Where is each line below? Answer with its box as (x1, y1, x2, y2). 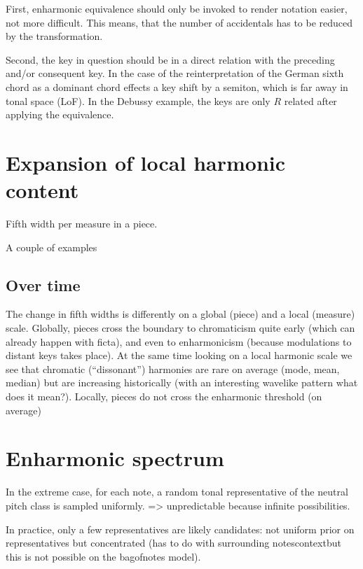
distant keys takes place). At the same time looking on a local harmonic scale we (6, 348, 352, 363)
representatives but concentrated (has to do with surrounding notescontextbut (6, 535, 341, 550)
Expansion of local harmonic (6, 148, 286, 176)
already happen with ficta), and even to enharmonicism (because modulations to (6, 334, 352, 349)
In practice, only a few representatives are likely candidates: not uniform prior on (6, 521, 355, 536)
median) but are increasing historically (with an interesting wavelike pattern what (6, 375, 358, 390)
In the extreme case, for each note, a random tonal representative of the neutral (6, 484, 348, 499)
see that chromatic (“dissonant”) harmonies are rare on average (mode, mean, (6, 361, 340, 376)
